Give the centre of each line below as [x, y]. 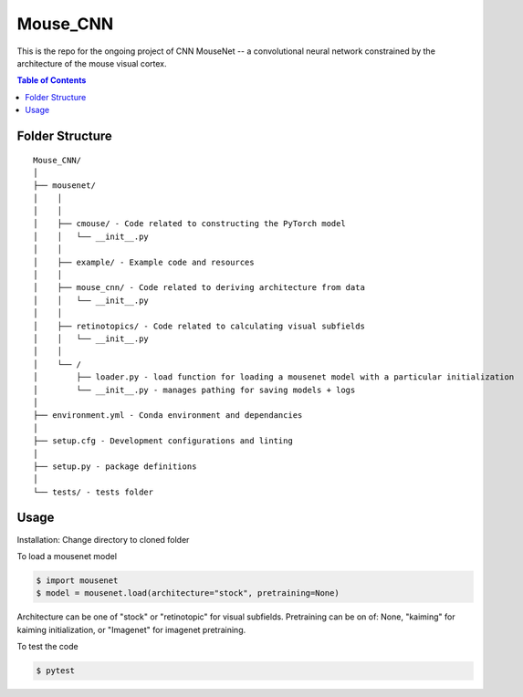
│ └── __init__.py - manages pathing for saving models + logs [194, 390]
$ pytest [56, 671]
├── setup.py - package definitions [115, 466]
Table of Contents [52, 80]
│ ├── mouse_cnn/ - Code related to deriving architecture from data [199, 288]
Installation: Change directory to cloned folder [103, 539]
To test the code [47, 647]
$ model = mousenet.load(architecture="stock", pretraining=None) [188, 593]
